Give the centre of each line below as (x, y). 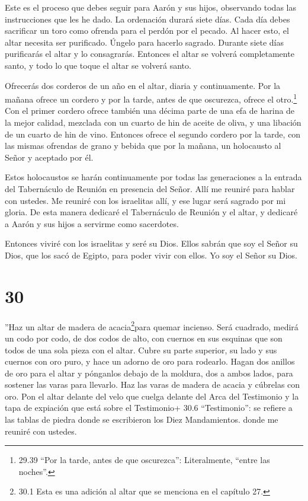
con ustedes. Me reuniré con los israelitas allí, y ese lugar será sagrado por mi (145, 200)
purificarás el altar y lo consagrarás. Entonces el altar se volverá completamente (150, 54)
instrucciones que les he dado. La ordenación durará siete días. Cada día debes (147, 19)
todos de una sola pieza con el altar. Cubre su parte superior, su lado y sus (141, 350)
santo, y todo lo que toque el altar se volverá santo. (98, 65)
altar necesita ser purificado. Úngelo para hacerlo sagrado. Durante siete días (145, 42)
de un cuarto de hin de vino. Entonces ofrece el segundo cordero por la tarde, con (153, 134)
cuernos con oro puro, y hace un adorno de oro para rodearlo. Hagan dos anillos (150, 361)
